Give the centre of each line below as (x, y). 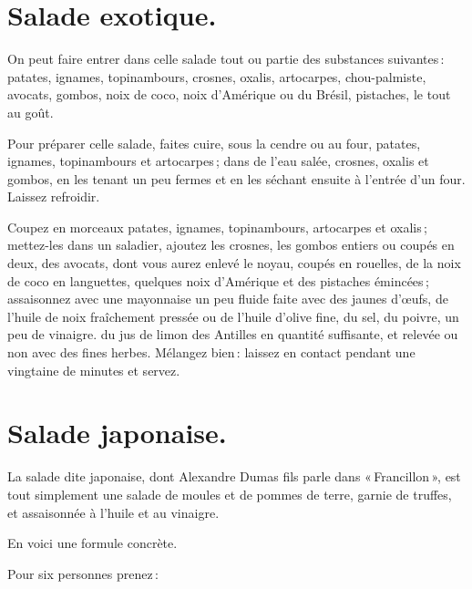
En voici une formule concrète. (92, 543)
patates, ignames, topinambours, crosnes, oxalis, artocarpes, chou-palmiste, (217, 76)
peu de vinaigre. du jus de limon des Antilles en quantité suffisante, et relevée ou (233, 334)
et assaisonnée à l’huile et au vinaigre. (113, 512)
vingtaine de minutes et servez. (94, 370)
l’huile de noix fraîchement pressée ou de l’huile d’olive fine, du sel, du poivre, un (233, 316)
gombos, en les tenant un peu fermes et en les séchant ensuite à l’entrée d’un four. (236, 178)
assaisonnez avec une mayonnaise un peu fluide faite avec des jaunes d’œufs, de (228, 299)
